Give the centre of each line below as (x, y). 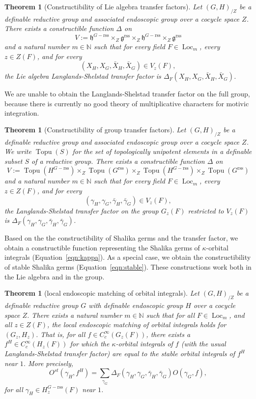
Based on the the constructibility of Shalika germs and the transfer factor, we (121, 238)
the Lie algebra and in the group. (55, 276)
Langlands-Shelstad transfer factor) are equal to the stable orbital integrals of (120, 353)
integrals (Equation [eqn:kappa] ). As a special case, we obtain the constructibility (128, 257)
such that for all (170, 315)
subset (14, 161)
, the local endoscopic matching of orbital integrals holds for (137, 324)
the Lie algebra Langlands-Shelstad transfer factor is (83, 76)
